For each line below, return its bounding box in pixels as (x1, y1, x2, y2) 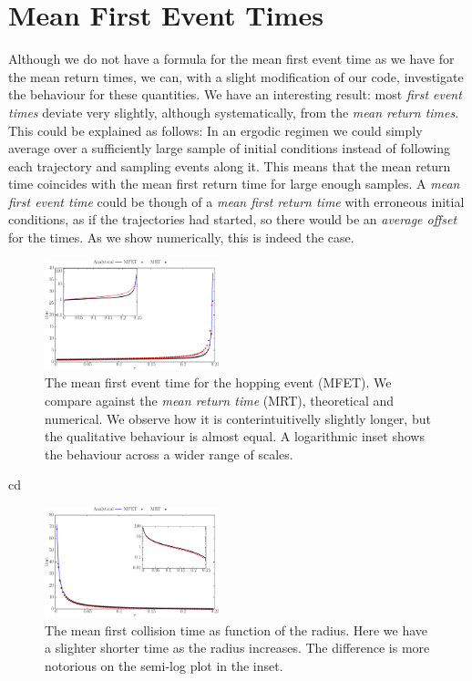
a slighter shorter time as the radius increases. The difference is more (45, 638, 430, 657)
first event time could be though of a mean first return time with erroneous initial (8, 191, 465, 211)
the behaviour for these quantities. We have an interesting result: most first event (8, 85, 462, 104)
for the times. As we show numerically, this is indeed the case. (8, 228, 354, 247)
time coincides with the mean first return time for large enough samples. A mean (8, 174, 460, 193)
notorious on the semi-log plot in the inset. (45, 655, 283, 675)
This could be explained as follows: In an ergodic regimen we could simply (8, 120, 423, 139)
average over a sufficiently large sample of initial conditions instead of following (8, 139, 450, 158)
